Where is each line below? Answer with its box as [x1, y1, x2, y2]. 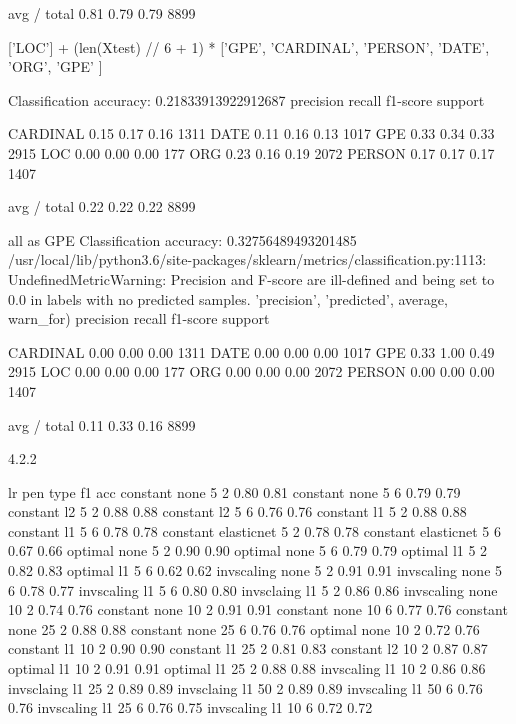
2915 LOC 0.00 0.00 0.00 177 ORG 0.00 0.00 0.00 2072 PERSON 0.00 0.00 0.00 [8, 361, 495, 382]
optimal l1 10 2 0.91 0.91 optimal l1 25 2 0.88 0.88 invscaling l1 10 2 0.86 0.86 [8, 658, 486, 679]
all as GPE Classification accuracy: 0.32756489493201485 [8, 229, 357, 250]
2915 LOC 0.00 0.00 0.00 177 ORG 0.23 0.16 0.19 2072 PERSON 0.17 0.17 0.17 [8, 142, 495, 163]
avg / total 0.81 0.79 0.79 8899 [8, 3, 196, 23]
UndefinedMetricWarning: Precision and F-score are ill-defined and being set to [8, 268, 495, 289]
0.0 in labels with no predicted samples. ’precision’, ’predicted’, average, [8, 288, 448, 309]
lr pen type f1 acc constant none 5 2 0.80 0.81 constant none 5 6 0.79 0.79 [8, 481, 461, 502]
